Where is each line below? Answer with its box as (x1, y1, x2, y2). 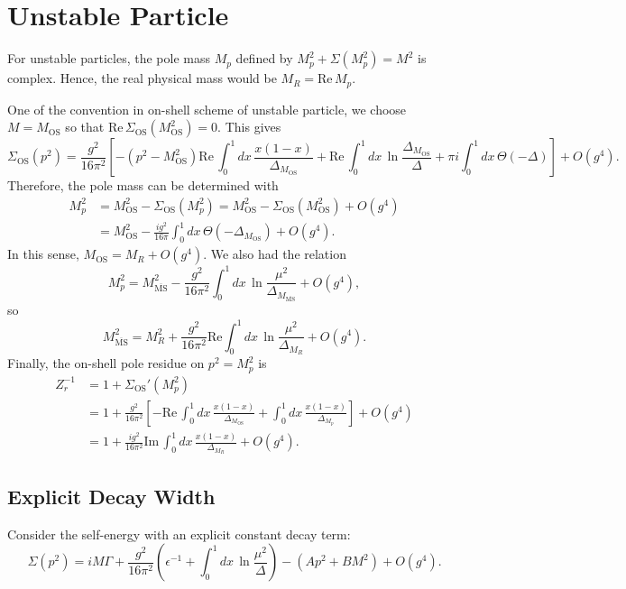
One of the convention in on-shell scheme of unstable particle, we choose (7, 99, 407, 118)
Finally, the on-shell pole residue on (7, 354, 205, 373)
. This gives (217, 117, 281, 136)
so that (65, 117, 105, 136)
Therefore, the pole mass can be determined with (7, 176, 279, 195)
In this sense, (7, 244, 79, 263)
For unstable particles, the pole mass (7, 49, 210, 68)
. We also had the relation (203, 244, 346, 263)
